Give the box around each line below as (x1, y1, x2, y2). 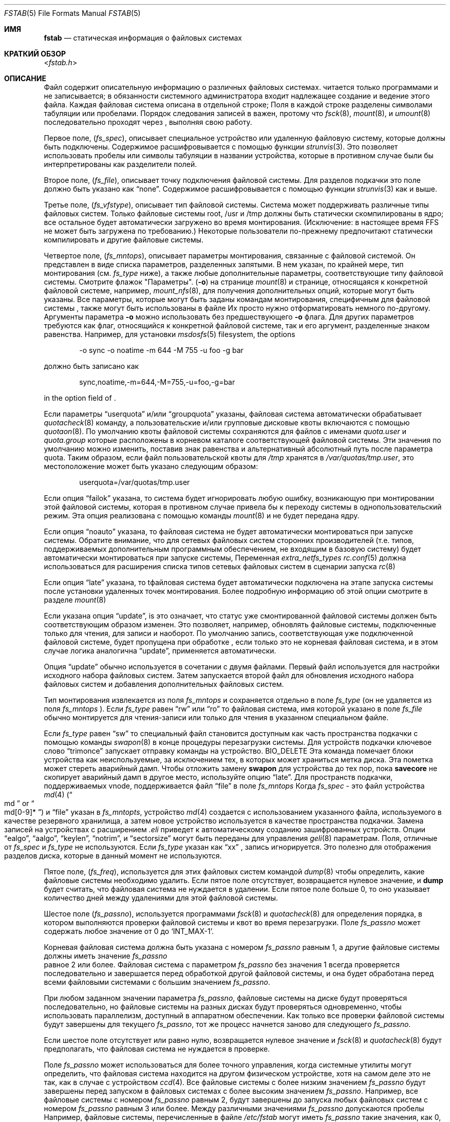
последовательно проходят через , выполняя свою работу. (44, 118, 252, 126)
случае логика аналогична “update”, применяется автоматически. (44, 646, 276, 655)
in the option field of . (44, 394, 116, 402)
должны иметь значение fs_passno (44, 951, 167, 960)
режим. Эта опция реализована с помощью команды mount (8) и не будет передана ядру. (44, 511, 360, 520)
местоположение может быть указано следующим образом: (44, 462, 258, 471)
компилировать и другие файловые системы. (44, 235, 204, 244)
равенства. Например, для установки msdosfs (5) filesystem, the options (44, 330, 295, 339)
